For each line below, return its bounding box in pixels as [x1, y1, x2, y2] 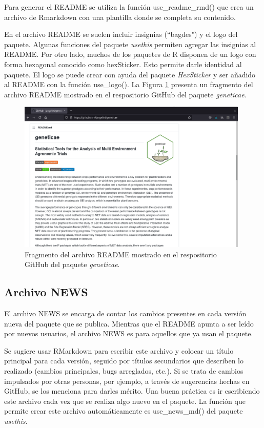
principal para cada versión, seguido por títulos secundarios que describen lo [4, 355, 244, 366]
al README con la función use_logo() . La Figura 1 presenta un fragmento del [4, 79, 253, 90]
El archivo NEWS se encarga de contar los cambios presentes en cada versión [4, 308, 247, 318]
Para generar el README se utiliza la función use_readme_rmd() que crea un [4, 2, 254, 12]
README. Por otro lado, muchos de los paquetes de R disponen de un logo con [4, 49, 256, 59]
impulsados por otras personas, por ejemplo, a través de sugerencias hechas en [4, 375, 250, 386]
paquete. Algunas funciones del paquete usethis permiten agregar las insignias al [4, 38, 256, 49]
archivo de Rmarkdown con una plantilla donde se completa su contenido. [4, 11, 236, 22]
